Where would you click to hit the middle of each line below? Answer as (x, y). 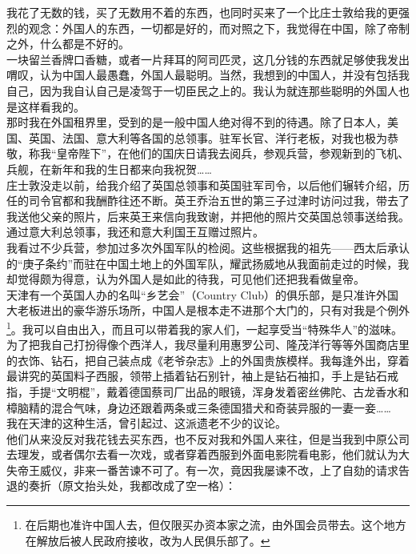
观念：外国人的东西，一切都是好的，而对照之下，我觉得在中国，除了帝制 (219, 28)
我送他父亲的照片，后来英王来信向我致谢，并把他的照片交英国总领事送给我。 (208, 216)
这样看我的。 (51, 106)
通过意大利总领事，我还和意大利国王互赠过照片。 (135, 232)
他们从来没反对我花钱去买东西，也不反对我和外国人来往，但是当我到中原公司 (208, 438)
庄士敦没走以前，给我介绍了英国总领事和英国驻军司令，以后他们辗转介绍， (202, 185)
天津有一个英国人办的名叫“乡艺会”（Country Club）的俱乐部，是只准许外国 (203, 294)
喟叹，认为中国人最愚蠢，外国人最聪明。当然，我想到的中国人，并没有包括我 (208, 75)
